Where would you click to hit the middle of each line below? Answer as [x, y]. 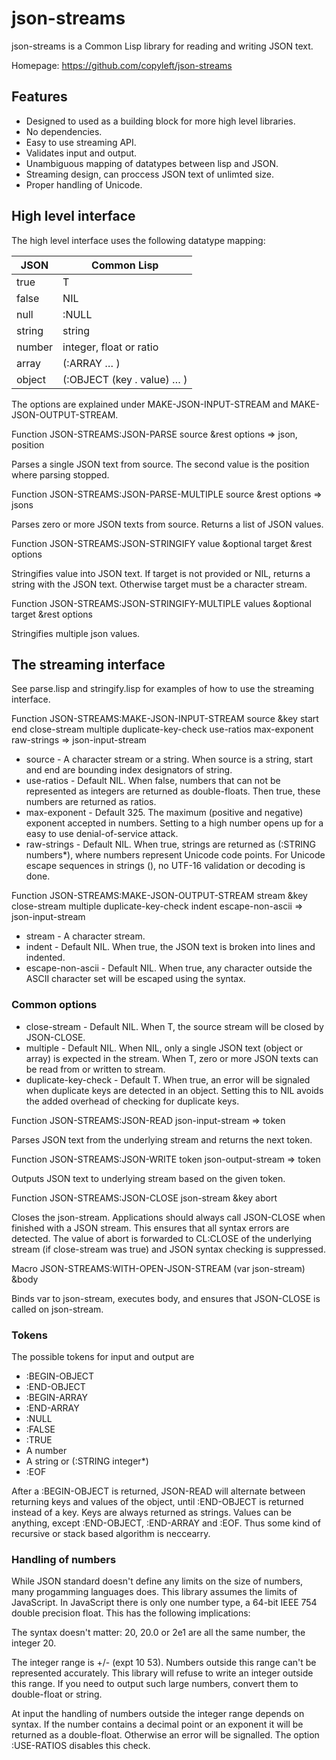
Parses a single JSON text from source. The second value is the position [160, 464]
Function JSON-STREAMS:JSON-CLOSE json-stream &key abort [144, 1198]
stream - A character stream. [85, 936]
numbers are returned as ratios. [91, 802]
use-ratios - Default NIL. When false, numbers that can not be [153, 781]
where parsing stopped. [60, 474]
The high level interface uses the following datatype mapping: [138, 240]
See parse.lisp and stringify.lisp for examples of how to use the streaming [163, 689]
